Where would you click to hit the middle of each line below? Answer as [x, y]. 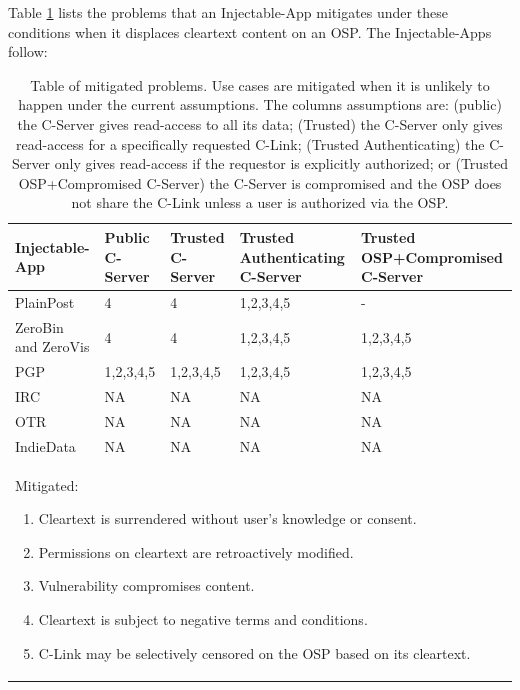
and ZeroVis [52, 346]
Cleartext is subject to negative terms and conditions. [203, 619]
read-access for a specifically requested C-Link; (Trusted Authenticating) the [250, 143]
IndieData [45, 445]
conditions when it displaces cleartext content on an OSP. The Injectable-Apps [250, 31]
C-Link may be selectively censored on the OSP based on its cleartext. [254, 652]
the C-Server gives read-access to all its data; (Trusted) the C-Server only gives [260, 123]
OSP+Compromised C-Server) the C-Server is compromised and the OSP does [260, 182]
